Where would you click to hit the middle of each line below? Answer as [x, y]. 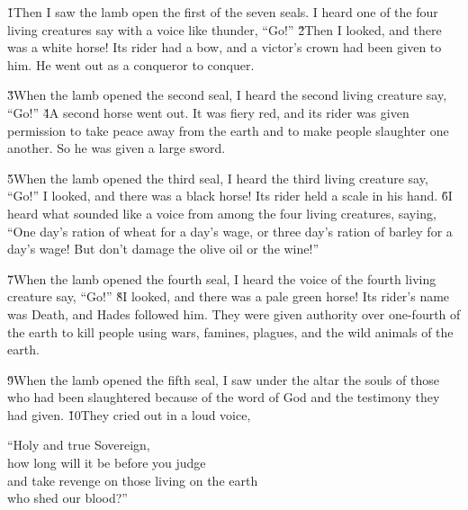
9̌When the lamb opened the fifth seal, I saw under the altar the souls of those [223, 379]
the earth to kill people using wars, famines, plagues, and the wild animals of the [230, 331]
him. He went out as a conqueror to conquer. [131, 64]
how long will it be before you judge [107, 463]
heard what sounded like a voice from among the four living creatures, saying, [222, 213]
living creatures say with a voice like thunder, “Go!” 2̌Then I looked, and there [225, 29]
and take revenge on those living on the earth [133, 480]
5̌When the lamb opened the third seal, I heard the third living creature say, [218, 178]
